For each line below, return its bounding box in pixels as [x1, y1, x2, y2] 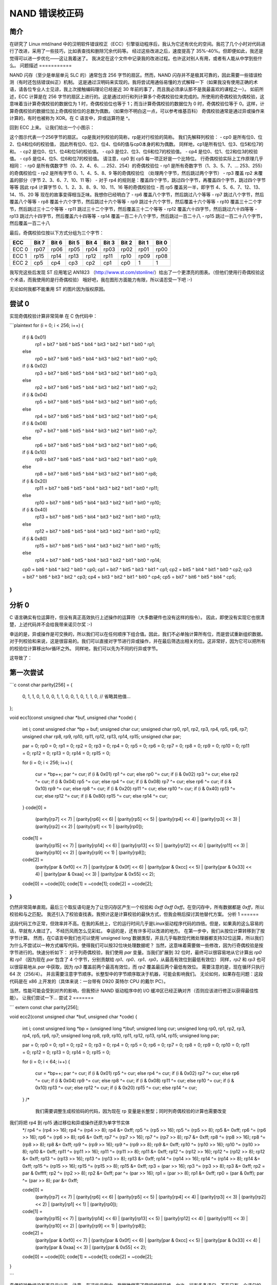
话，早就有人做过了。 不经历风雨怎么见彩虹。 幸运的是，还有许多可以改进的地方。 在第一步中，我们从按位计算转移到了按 [9, 928, 265, 934]
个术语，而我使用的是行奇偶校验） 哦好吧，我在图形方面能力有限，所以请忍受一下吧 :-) [9, 277, 192, 283]
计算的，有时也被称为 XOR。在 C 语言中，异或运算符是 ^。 [9, 115, 133, 121]
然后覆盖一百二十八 [9, 220, 50, 226]
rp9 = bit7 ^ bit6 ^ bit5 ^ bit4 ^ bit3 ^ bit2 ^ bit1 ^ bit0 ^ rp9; [35, 456, 157, 463]
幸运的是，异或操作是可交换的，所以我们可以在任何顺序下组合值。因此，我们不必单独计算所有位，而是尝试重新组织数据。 [9, 631, 266, 637]
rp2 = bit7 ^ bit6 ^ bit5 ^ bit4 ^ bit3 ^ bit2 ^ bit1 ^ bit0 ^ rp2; [35, 384, 157, 391]
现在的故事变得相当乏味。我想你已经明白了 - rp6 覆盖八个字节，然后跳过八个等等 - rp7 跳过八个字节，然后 [40, 191, 264, 197]
